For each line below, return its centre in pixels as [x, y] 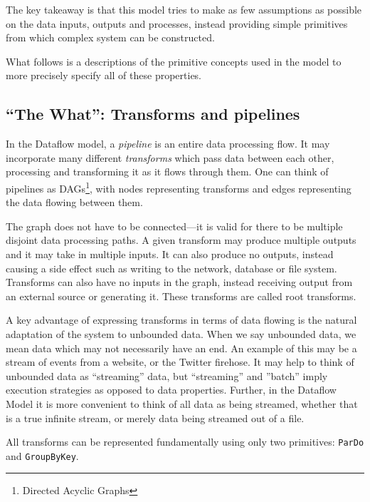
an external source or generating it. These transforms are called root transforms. [181, 296]
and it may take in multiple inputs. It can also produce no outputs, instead [170, 253]
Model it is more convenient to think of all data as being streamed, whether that [182, 403]
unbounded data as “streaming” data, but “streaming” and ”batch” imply [167, 375]
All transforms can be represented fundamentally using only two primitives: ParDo [185, 442]
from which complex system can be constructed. [110, 37]
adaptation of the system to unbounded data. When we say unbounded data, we [181, 333]
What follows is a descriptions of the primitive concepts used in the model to [174, 61]
